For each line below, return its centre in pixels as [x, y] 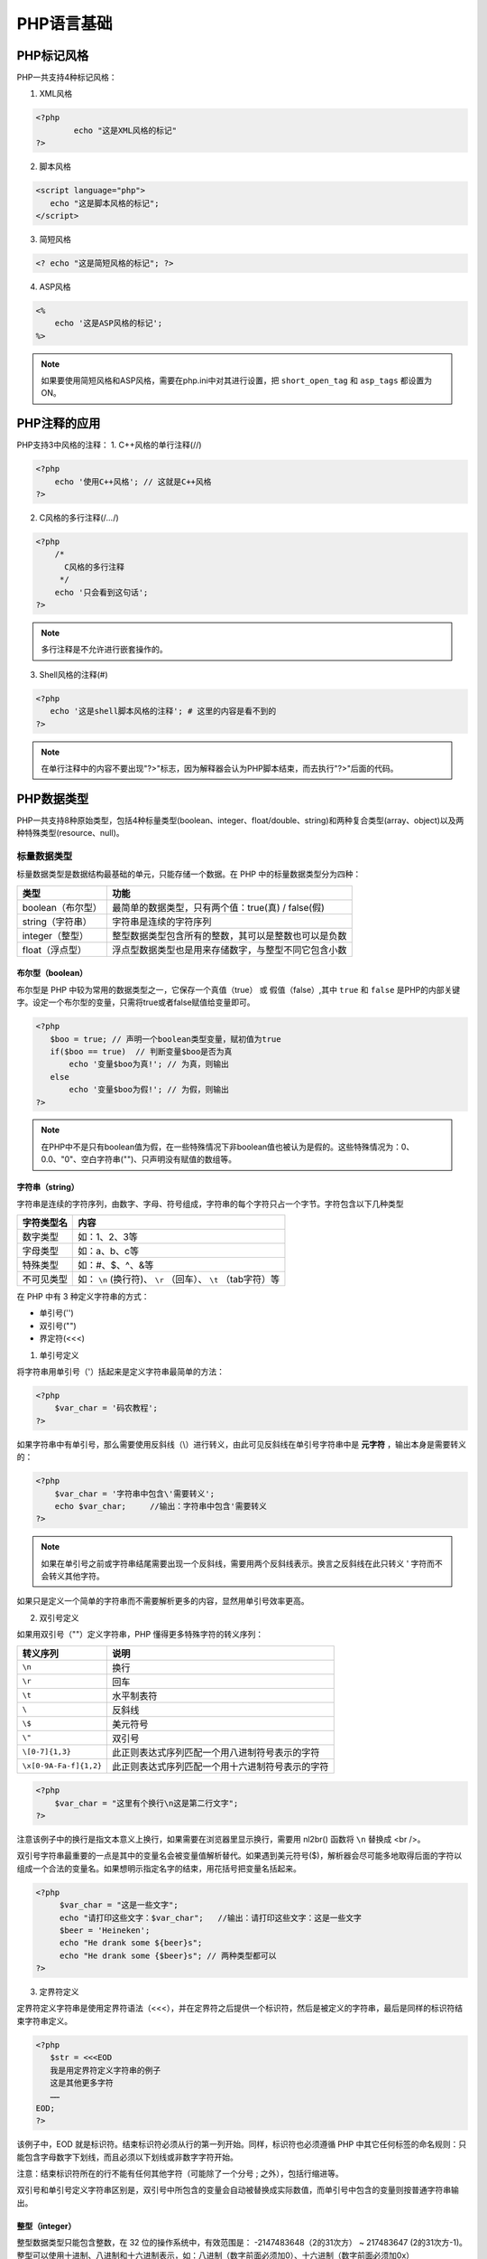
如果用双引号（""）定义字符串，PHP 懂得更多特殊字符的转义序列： [140, 1635]
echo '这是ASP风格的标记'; [109, 323]
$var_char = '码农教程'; [106, 1408]
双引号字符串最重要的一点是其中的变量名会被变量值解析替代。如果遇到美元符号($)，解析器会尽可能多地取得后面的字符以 [239, 1856]
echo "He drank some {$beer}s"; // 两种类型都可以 [168, 1955]
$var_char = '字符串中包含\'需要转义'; [135, 1494]
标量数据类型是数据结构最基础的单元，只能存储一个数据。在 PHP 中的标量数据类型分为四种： [189, 874]
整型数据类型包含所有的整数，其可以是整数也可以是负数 [230, 935]
